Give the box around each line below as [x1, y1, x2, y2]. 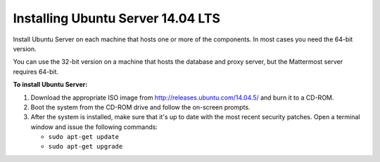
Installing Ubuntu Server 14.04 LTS [13, 11, 221, 26]
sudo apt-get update [48, 133, 120, 141]
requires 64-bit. [13, 67, 59, 76]
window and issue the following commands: [30, 123, 158, 131]
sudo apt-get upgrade [48, 142, 123, 151]
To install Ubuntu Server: [13, 81, 88, 89]
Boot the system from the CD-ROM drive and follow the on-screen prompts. [30, 102, 251, 112]
